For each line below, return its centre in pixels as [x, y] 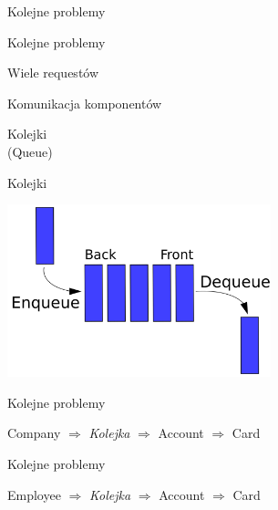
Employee [34, 494]
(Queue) [30, 151]
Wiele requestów [53, 73]
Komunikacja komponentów [85, 103]
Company [34, 433]
